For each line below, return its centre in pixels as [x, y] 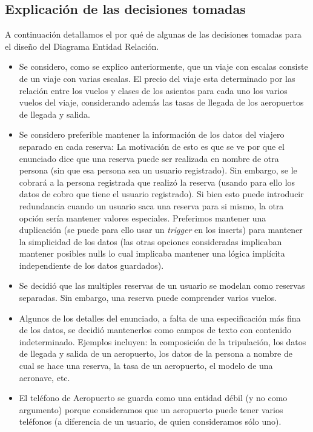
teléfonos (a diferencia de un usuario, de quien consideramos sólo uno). [150, 421]
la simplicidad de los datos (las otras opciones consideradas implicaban [150, 241]
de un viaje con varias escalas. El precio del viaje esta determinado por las [157, 78]
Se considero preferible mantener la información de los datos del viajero [152, 134]
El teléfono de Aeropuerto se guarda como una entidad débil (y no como [153, 398]
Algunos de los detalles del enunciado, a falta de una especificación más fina [160, 318]
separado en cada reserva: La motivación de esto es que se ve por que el [152, 146]
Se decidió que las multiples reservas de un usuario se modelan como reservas [162, 285]
